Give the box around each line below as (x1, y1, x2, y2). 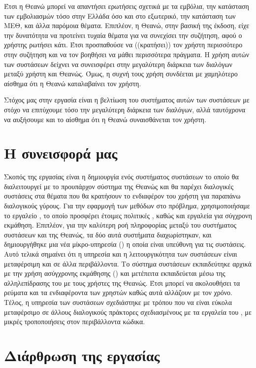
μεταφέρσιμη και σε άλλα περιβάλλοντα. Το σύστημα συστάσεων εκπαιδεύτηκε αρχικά (4, 258, 252, 268)
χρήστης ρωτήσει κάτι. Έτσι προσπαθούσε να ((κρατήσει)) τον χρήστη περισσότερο (4, 39, 243, 50)
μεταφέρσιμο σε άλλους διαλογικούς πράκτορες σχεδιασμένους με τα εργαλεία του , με (4, 306, 252, 317)
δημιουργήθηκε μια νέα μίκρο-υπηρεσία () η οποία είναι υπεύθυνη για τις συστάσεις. (4, 239, 246, 249)
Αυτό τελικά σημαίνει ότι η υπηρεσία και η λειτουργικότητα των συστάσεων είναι (4, 249, 237, 259)
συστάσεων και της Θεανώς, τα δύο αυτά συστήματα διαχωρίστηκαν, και (4, 229, 212, 239)
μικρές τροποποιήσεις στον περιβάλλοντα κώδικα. (4, 316, 145, 327)
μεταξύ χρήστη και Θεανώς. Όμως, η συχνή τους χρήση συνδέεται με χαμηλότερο (4, 68, 238, 79)
